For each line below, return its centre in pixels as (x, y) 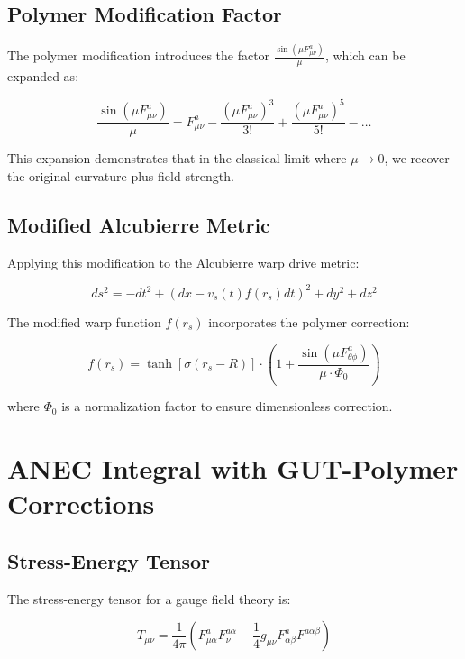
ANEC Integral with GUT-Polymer (233, 468)
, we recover (417, 158)
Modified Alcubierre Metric (139, 225)
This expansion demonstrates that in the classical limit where (177, 158)
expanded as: (43, 76)
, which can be (365, 55)
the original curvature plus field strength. (121, 176)
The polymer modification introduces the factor (139, 55)
